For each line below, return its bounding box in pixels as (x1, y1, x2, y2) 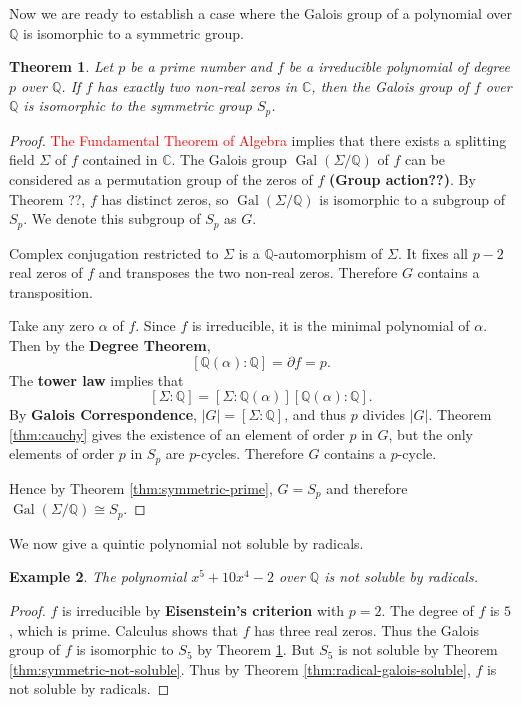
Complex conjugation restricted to (9, 242, 219, 263)
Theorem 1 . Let (9, 56, 114, 77)
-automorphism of (273, 242, 383, 263)
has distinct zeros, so (101, 188, 229, 209)
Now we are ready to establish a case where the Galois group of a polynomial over (9, 3, 512, 23)
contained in (82, 149, 158, 170)
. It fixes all (397, 242, 469, 263)
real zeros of (9, 262, 83, 283)
